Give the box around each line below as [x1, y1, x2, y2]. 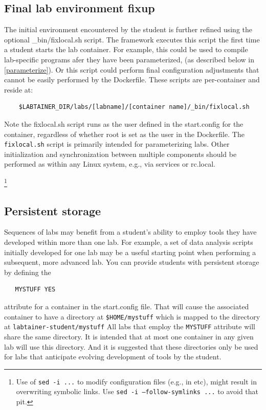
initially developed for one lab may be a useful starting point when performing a [4, 246, 256, 257]
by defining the [4, 266, 51, 277]
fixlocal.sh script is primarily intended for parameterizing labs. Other [4, 139, 230, 149]
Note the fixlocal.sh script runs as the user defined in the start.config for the [4, 118, 243, 129]
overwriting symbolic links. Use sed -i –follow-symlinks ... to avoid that [16, 386, 259, 397]
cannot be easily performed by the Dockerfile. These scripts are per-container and [4, 74, 260, 85]
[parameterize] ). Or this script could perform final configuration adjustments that [4, 64, 259, 75]
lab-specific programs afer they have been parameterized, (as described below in [4, 54, 254, 64]
